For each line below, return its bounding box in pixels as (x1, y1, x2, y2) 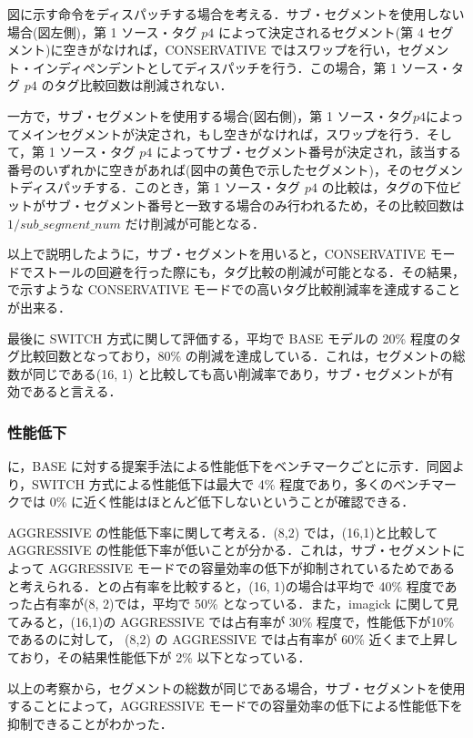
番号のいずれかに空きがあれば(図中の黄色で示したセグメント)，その (7, 159, 412, 179)
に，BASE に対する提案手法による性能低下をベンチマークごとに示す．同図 (7, 456, 452, 476)
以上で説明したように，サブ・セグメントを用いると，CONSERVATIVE (7, 244, 426, 263)
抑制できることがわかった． (7, 713, 173, 733)
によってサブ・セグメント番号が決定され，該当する (156, 142, 461, 161)
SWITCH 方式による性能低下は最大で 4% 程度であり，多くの (32, 474, 394, 493)
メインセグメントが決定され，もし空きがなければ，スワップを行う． (19, 124, 427, 143)
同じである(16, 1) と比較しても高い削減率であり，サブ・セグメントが (32, 364, 441, 383)
